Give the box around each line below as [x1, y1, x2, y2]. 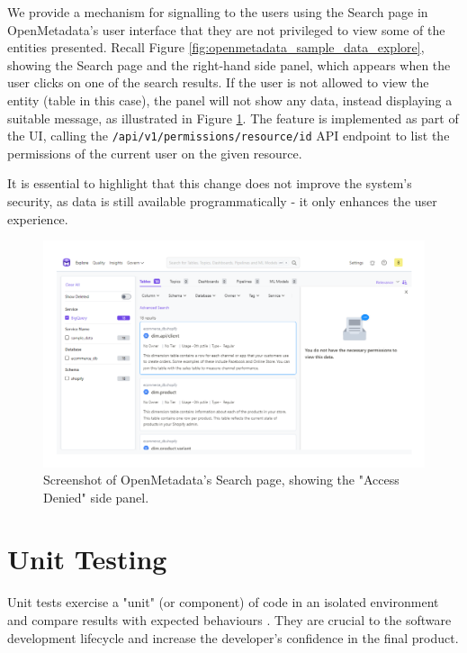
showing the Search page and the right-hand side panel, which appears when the [7, 55, 451, 74]
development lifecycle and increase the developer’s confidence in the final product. [7, 628, 459, 647]
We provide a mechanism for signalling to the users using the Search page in [7, 3, 428, 21]
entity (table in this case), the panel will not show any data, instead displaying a [7, 90, 453, 109]
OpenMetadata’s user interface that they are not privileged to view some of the [7, 20, 445, 39]
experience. [7, 209, 68, 228]
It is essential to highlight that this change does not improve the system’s [7, 174, 412, 193]
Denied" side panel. [43, 487, 149, 506]
